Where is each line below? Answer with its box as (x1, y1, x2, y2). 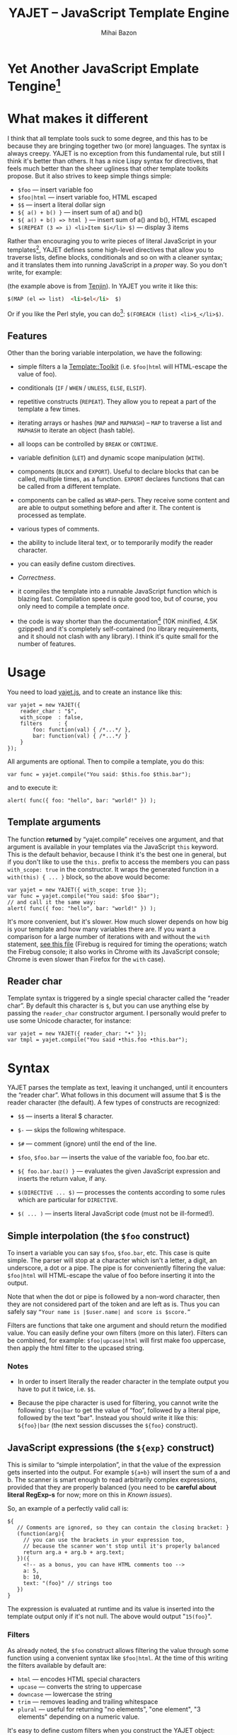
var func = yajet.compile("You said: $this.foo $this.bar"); (7, 771, 192, 778)
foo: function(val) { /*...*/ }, (33, 726, 132, 733)
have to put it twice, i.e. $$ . (17, 1385, 96, 1393)
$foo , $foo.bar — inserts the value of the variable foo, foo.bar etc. (17, 1153, 210, 1162)
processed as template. (17, 511, 86, 519)
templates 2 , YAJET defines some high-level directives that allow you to (7, 244, 214, 254)
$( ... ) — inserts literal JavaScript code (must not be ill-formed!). (17, 1209, 214, 1218)
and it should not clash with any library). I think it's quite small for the (17, 632, 219, 640)
